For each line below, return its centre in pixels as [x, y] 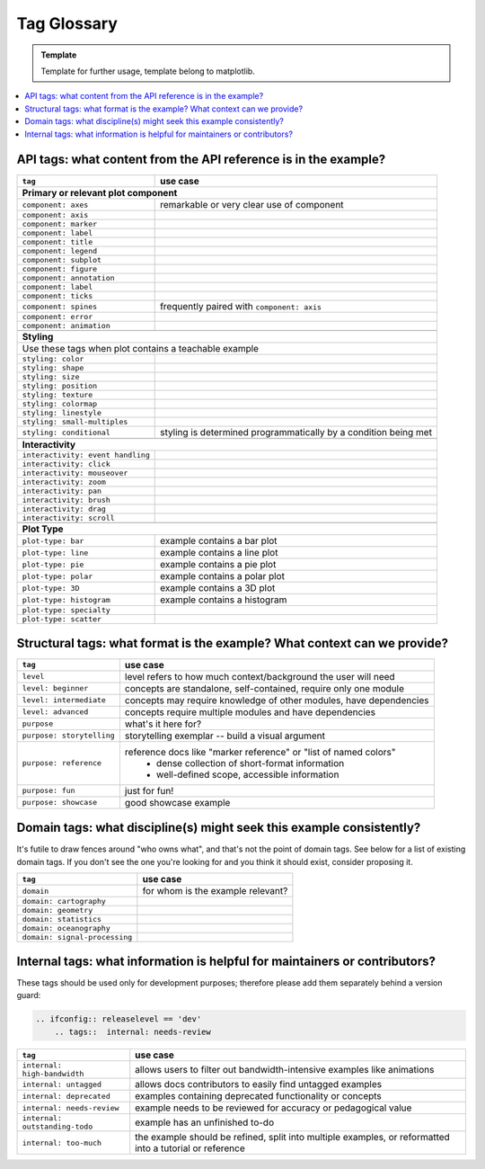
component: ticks [57, 296]
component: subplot [62, 260]
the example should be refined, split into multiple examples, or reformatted [293, 1138]
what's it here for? [163, 724]
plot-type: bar [53, 541]
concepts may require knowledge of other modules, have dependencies [277, 700]
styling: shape [53, 368]
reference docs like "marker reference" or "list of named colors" [260, 752]
